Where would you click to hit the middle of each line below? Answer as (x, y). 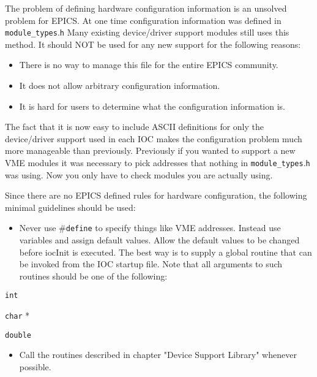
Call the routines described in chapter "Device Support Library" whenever (158, 355)
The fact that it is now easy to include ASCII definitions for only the (134, 127)
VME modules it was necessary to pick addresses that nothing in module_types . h (158, 162)
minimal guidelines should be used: (70, 207)
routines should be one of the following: (93, 276)
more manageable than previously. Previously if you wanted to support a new (150, 150)
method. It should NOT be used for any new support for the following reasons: (153, 44)
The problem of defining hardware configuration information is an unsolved (146, 8)
